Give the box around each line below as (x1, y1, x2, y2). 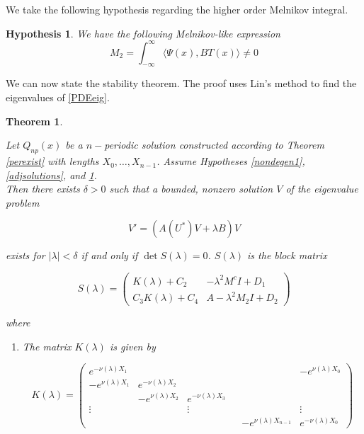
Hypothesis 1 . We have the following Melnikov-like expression (6, 25, 280, 40)
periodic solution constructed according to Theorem (104, 137, 324, 152)
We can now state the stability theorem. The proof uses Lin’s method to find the (6, 76, 357, 91)
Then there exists (6, 181, 80, 196)
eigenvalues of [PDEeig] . (6, 90, 110, 105)
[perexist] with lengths (6, 154, 99, 169)
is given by (109, 338, 156, 353)
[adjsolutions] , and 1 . (6, 167, 97, 182)
